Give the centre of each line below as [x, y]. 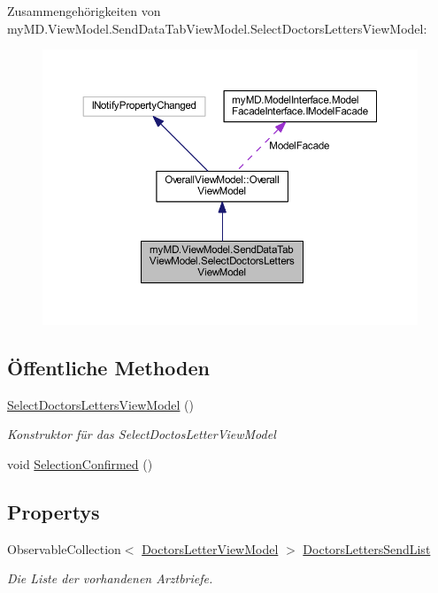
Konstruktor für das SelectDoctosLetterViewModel [142, 434]
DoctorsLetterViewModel [210, 548]
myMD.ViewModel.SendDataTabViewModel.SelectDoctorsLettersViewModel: [217, 28]
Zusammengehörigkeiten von [84, 11]
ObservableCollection [64, 548]
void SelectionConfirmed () [80, 463]
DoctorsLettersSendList [367, 548]
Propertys [54, 511]
